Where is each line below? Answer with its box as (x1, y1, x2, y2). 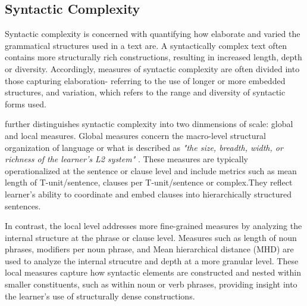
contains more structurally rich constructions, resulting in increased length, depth (5, 51, 302, 63)
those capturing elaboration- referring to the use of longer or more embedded (5, 74, 286, 86)
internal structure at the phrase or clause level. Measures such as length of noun (5, 231, 297, 243)
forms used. (5, 97, 46, 110)
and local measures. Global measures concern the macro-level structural (5, 129, 266, 141)
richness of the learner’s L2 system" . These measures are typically (5, 153, 248, 165)
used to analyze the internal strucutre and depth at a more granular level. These (5, 254, 299, 267)
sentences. (5, 199, 41, 212)
